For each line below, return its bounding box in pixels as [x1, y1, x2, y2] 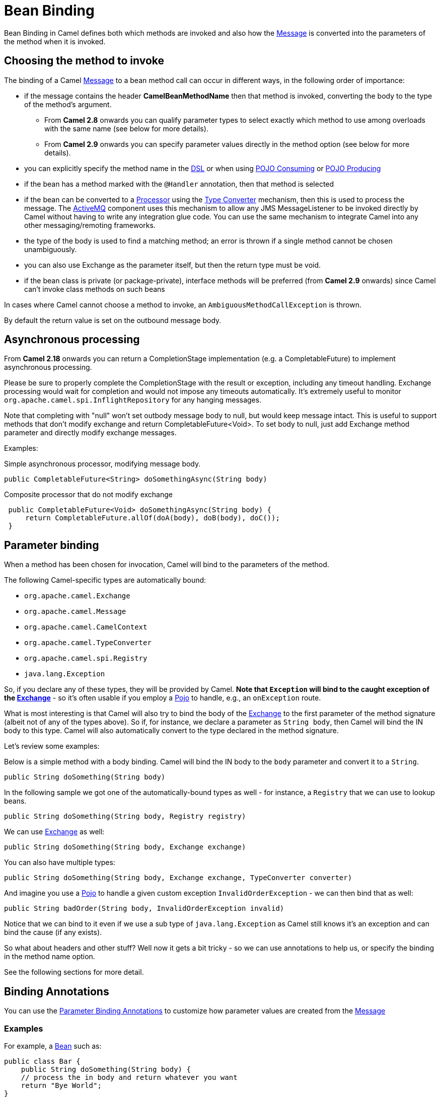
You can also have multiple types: [4, 858, 115, 867]
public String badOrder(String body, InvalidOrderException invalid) [4, 904, 284, 913]
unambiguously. [24, 245, 77, 254]
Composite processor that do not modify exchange [4, 490, 173, 499]
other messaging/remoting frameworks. [24, 220, 156, 229]
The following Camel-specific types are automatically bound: [4, 576, 206, 585]
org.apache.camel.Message [24, 607, 126, 616]
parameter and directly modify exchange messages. [4, 428, 177, 437]
